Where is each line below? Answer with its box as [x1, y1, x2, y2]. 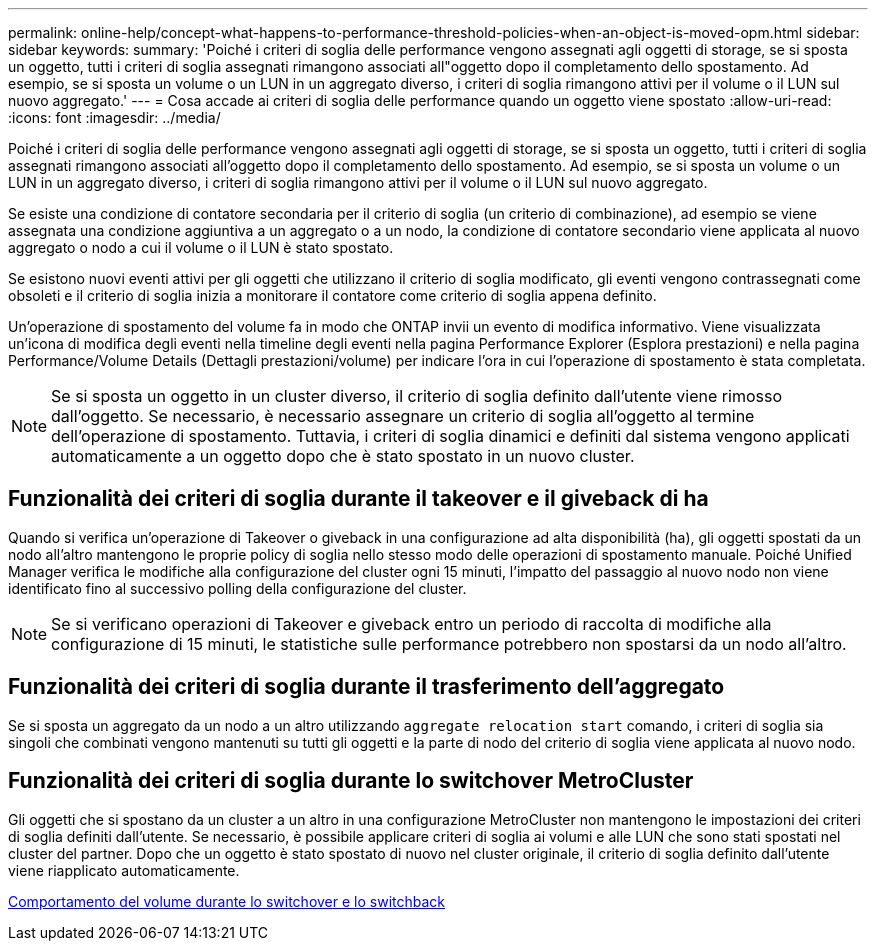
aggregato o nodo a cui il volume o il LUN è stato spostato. [8, 239, 394, 256]
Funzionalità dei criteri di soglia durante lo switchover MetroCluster [8, 768, 694, 794]
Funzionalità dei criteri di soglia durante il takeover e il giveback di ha [8, 486, 709, 512]
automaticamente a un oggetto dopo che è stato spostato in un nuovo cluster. [51, 446, 635, 466]
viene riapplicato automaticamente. [8, 861, 240, 879]
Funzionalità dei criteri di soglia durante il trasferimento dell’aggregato [8, 674, 725, 700]
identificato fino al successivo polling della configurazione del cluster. [8, 579, 467, 597]
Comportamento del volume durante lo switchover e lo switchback [8, 892, 446, 910]
